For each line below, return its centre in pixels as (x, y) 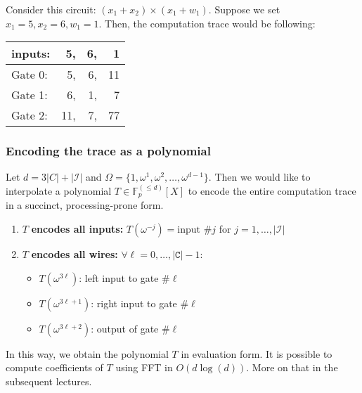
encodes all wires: (75, 254)
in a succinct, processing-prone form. (85, 205)
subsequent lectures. (49, 381)
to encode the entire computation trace (272, 191)
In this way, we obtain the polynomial (87, 353)
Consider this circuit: (51, 9)
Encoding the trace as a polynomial (108, 151)
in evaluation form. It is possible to (257, 353)
